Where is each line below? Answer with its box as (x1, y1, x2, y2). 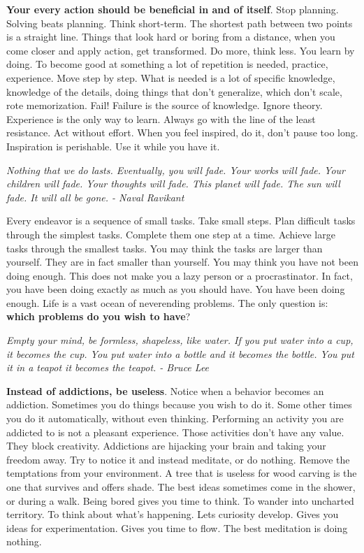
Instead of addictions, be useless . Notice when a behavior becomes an (6, 383, 324, 398)
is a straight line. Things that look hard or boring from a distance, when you (6, 29, 335, 44)
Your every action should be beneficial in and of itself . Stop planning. (6, 2, 339, 16)
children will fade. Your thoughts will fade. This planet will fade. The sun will (6, 176, 340, 191)
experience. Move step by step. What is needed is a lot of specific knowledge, (6, 70, 335, 85)
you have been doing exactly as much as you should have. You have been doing (6, 282, 345, 296)
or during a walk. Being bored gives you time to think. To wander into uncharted (6, 493, 354, 508)
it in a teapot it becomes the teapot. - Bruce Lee (6, 360, 210, 375)
